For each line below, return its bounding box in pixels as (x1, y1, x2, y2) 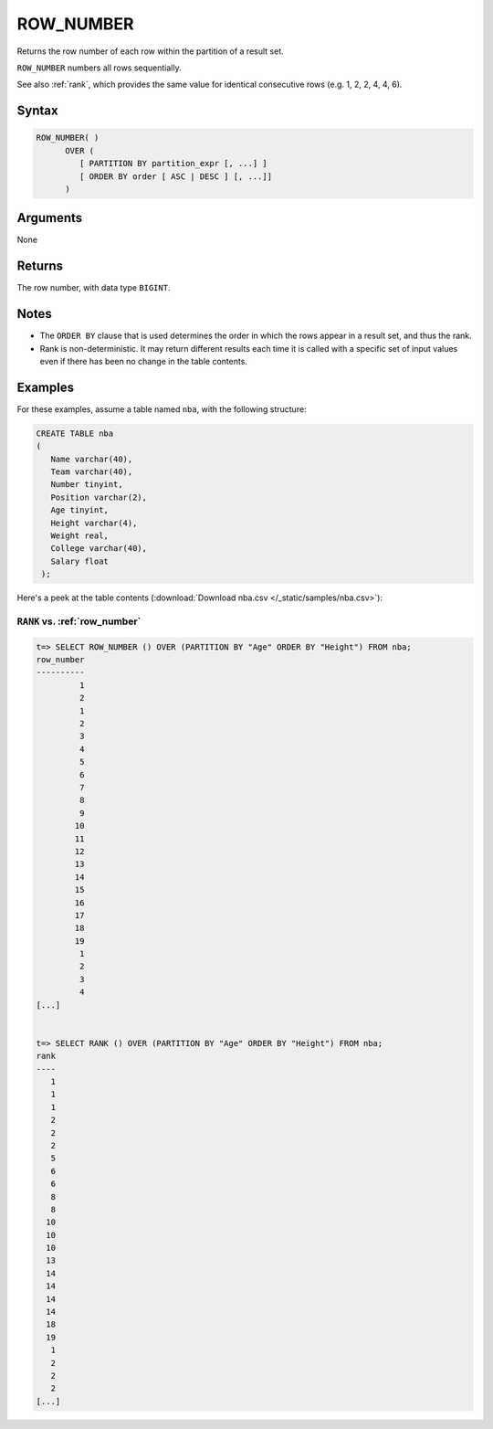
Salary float (50, 556, 110, 566)
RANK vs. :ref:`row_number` (16, 615, 142, 628)
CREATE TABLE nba (36, 428, 114, 439)
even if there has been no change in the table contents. (39, 355, 248, 366)
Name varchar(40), (50, 453, 133, 464)
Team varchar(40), (50, 467, 133, 477)
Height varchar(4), (50, 517, 138, 528)
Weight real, (50, 531, 110, 541)
